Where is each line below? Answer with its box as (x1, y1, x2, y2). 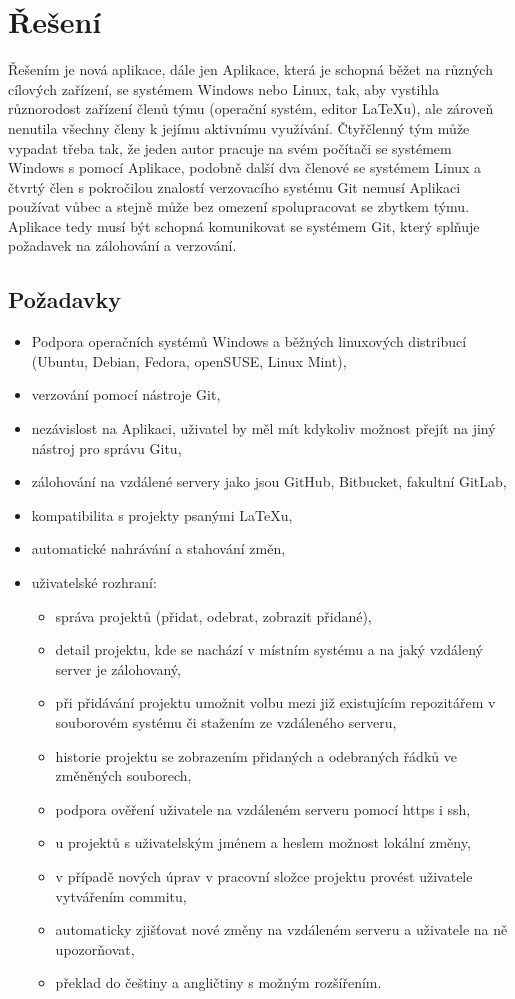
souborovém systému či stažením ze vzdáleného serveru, (55, 711, 397, 732)
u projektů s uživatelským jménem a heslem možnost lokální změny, (55, 832, 471, 853)
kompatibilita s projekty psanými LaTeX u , (31, 504, 293, 525)
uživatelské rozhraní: (31, 572, 157, 593)
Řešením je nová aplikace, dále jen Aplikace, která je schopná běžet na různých (8, 59, 493, 80)
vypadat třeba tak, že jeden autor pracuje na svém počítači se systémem (8, 137, 452, 158)
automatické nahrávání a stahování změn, (31, 538, 286, 559)
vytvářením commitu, (55, 885, 187, 906)
